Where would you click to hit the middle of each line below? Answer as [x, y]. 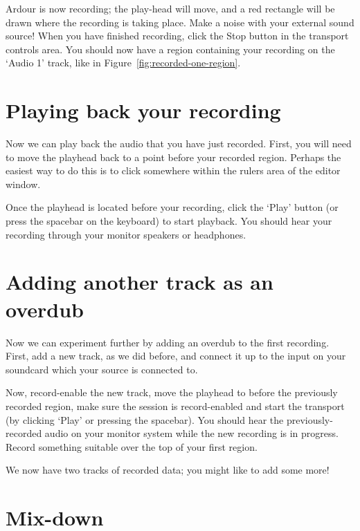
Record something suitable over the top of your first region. [132, 446]
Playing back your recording [143, 110]
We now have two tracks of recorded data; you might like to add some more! [168, 470]
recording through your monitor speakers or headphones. [126, 234]
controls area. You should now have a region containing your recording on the [170, 49]
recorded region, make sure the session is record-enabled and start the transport [175, 406]
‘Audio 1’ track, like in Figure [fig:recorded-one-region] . [123, 63]
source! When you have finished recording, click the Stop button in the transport [177, 36]
